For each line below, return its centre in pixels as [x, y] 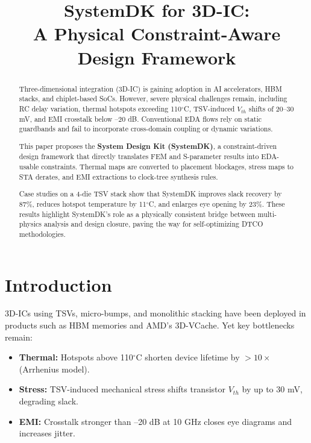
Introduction [58, 284]
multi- [267, 214]
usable [29, 167]
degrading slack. [49, 401]
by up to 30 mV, [272, 389]
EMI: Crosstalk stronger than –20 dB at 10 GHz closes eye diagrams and [155, 421]
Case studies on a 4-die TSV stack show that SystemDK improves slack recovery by [150, 194]
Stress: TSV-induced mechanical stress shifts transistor [122, 389]
